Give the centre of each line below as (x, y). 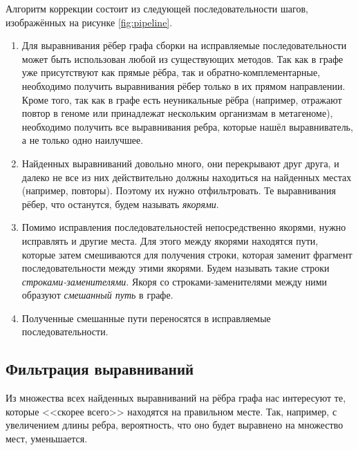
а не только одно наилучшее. (83, 140)
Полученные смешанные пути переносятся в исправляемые (146, 318)
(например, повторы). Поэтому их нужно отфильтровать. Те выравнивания (179, 190)
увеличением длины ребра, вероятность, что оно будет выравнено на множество (175, 425)
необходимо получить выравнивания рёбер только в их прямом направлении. (183, 85)
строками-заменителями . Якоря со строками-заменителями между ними (175, 281)
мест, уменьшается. (47, 439)
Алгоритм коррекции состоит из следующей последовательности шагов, (157, 8)
